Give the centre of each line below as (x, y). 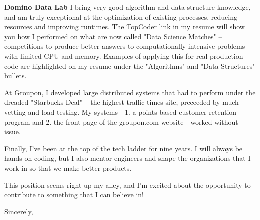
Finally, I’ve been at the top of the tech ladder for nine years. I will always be (123, 148)
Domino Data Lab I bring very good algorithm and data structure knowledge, (127, 7)
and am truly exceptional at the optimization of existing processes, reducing (121, 16)
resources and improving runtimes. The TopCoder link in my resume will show (124, 26)
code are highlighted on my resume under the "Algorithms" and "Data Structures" (130, 65)
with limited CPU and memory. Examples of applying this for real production (124, 55)
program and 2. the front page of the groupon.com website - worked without (121, 122)
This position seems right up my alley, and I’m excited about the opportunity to (127, 185)
